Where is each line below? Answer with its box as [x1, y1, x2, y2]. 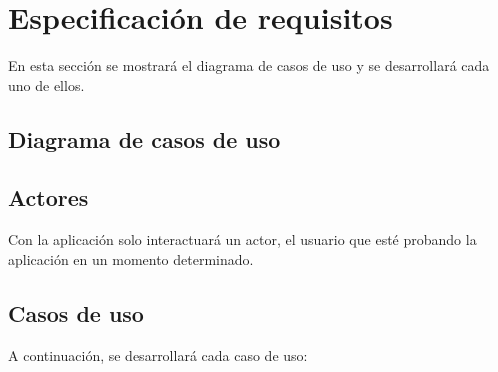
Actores [8, 182, 89, 213]
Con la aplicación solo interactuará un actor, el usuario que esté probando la [8, 229, 477, 250]
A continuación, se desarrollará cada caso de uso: [8, 344, 308, 365]
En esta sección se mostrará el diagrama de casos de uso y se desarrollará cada [8, 55, 490, 76]
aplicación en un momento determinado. [8, 248, 254, 269]
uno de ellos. [8, 74, 85, 95]
